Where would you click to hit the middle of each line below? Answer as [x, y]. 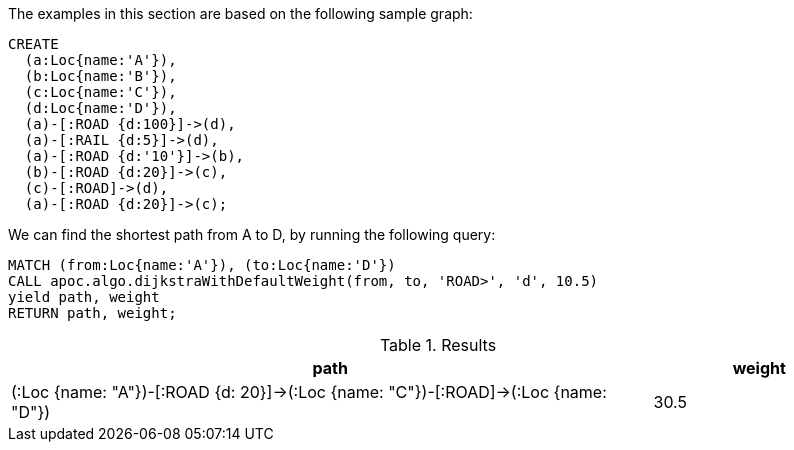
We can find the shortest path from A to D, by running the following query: [252, 234]
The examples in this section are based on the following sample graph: [240, 13]
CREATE [33, 44]
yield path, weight [84, 297]
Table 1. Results [438, 345]
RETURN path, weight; [92, 313]
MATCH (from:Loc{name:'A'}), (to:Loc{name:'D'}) [202, 265]
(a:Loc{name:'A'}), [100, 60]
